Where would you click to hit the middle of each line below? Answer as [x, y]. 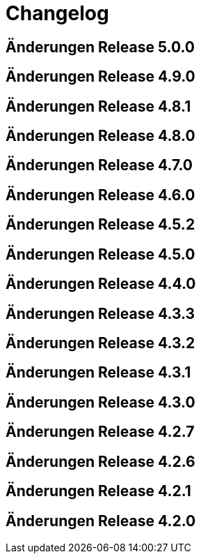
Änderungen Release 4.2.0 [101, 521]
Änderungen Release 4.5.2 [100, 225]
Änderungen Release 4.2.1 [98, 491]
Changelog [57, 13]
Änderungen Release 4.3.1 [98, 373]
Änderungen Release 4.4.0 [101, 284]
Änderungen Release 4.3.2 [100, 343]
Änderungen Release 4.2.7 [100, 432]
